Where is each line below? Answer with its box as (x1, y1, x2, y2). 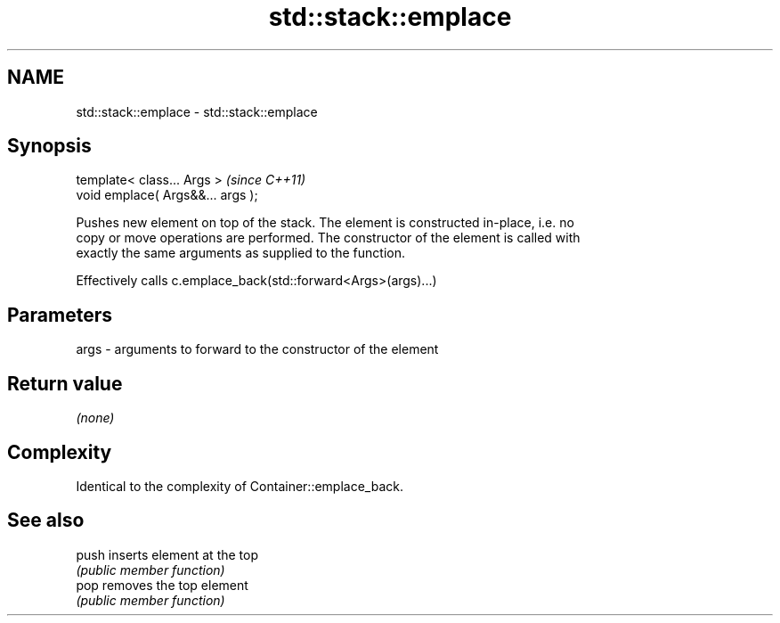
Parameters (7, 303, 112, 326)
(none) (76, 410, 115, 426)
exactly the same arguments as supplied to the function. (76, 245, 405, 261)
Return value (7, 372, 123, 395)
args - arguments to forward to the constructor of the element (76, 341, 439, 357)
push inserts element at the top (76, 546, 258, 562)
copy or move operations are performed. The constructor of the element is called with (76, 230, 581, 246)
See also (7, 509, 85, 532)
